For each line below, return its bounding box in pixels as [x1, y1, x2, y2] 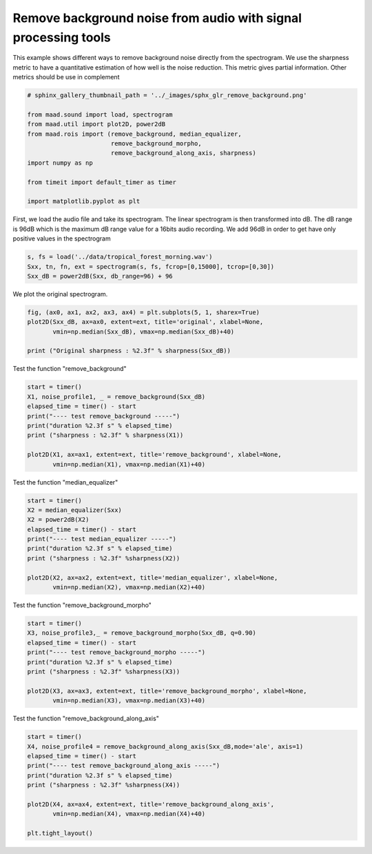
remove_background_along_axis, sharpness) [110, 149, 256, 157]
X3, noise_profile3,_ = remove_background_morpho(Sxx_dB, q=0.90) [27, 629, 256, 637]
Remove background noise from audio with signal [12, 10, 302, 26]
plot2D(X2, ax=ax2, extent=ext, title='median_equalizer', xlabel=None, [27, 573, 278, 582]
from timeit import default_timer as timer [27, 178, 177, 186]
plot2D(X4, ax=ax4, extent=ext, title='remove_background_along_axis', [27, 800, 275, 808]
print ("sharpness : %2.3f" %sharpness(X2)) [27, 554, 180, 562]
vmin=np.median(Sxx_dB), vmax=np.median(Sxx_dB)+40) [52, 327, 235, 336]
